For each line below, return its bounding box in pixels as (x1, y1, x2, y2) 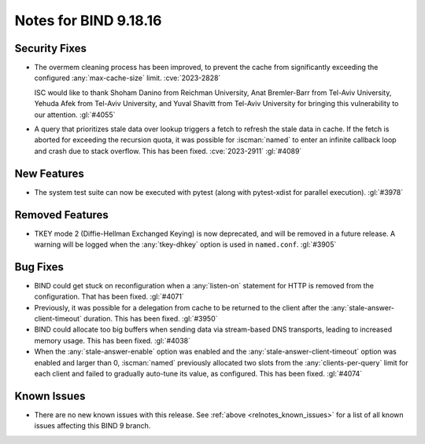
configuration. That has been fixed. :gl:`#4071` (34, 292, 184, 302)
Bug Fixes (14, 260, 65, 273)
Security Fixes (14, 42, 87, 55)
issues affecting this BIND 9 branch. (34, 421, 151, 431)
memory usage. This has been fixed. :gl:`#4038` (34, 336, 190, 345)
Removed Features (14, 208, 109, 222)
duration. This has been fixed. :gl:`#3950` (83, 314, 218, 324)
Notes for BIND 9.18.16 (14, 12, 162, 29)
